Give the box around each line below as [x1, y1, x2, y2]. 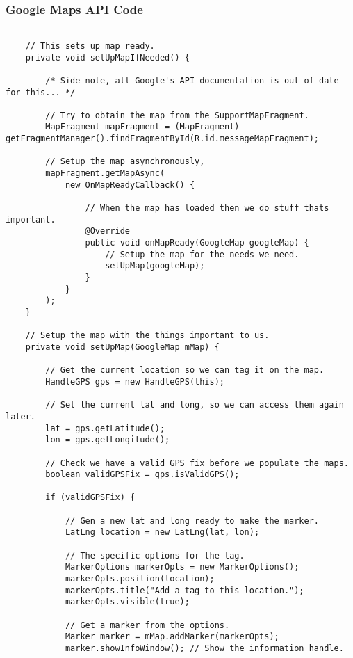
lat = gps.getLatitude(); [45, 423, 165, 433]
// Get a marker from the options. [65, 620, 230, 630]
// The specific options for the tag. [65, 550, 245, 561]
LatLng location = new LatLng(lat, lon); [65, 527, 260, 538]
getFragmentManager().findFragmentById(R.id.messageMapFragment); [6, 134, 320, 144]
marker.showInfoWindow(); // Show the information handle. [65, 643, 344, 653]
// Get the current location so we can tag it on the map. [45, 365, 325, 376]
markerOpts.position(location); [65, 574, 215, 584]
